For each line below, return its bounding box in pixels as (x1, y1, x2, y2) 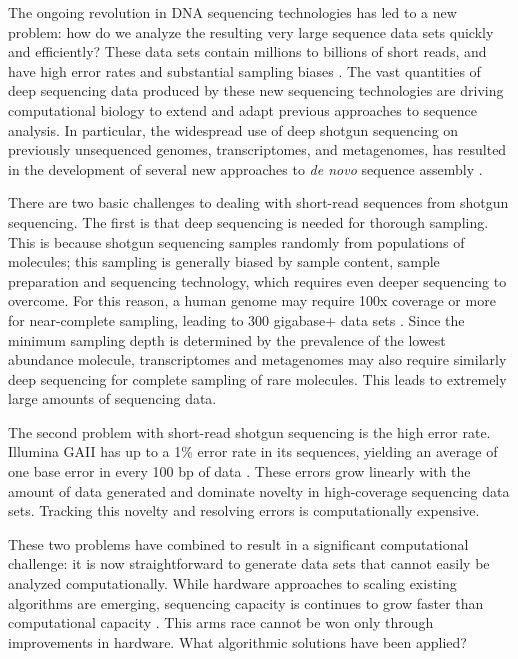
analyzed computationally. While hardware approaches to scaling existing (8, 573, 457, 594)
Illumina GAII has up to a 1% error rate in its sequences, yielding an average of (8, 441, 498, 462)
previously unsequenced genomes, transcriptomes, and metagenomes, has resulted (8, 139, 507, 160)
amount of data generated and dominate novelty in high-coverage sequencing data (8, 480, 510, 501)
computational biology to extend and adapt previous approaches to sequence (8, 99, 477, 120)
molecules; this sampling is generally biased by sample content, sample (8, 251, 440, 272)
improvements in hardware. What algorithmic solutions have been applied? (8, 631, 467, 652)
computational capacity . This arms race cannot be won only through (8, 612, 434, 633)
